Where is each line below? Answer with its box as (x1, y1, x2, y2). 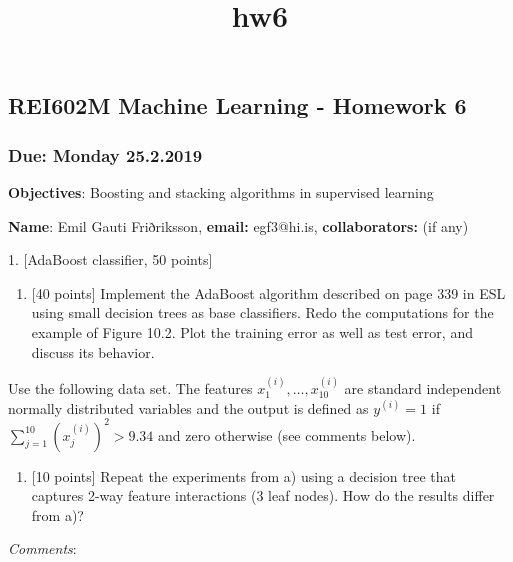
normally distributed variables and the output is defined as (8, 397, 369, 418)
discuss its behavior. (31, 341, 155, 362)
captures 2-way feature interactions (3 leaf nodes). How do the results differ (31, 485, 495, 506)
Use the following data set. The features (8, 377, 253, 398)
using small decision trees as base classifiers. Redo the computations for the (31, 302, 494, 323)
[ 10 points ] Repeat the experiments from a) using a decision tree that (31, 465, 456, 486)
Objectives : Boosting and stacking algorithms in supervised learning (8, 181, 434, 202)
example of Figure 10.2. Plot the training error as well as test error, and (31, 321, 473, 342)
